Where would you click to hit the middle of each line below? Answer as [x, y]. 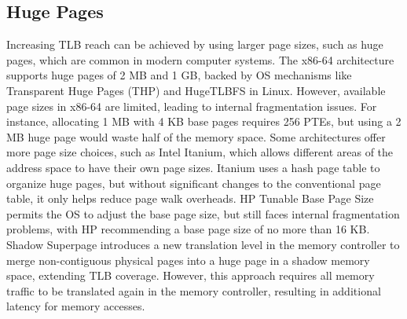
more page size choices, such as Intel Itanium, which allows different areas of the [200, 152]
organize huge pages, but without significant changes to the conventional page [194, 183]
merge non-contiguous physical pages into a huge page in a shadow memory [188, 260]
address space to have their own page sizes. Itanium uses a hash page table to [193, 167]
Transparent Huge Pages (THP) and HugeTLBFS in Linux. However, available [196, 90]
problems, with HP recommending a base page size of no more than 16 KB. [188, 229]
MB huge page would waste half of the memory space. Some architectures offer [196, 136]
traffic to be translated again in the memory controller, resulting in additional [194, 290]
